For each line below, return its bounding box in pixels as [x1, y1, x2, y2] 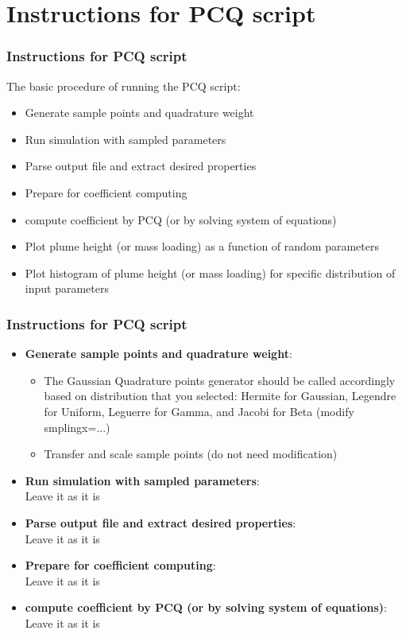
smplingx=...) [44, 418, 110, 435]
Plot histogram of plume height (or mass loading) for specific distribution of [25, 264, 396, 281]
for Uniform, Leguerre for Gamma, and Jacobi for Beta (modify [44, 403, 354, 419]
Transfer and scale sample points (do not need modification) [44, 445, 338, 462]
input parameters [25, 280, 109, 297]
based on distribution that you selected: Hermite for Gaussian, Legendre [44, 387, 396, 404]
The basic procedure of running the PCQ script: [6, 77, 241, 94]
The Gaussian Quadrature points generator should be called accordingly [44, 371, 396, 388]
